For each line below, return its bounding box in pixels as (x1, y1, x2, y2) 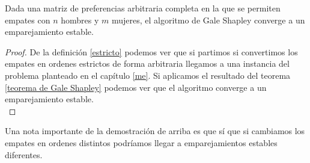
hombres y (61, 13, 99, 26)
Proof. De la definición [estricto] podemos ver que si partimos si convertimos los (5, 45, 298, 58)
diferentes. (5, 148, 43, 161)
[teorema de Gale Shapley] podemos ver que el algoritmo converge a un (5, 81, 267, 93)
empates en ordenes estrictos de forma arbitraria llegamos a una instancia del (5, 57, 290, 70)
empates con (5, 13, 50, 26)
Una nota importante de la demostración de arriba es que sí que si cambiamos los (5, 125, 305, 137)
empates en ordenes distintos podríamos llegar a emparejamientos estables (5, 136, 278, 149)
